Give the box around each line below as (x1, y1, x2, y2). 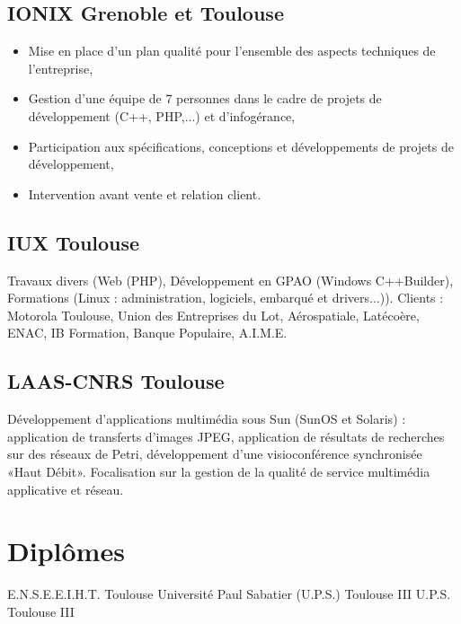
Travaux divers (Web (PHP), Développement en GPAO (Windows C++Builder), (7, 270, 454, 289)
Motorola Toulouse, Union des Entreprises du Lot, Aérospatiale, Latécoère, (7, 305, 420, 324)
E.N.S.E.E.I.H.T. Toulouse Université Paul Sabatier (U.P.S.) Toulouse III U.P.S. (7, 584, 451, 603)
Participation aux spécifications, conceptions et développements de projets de (28, 136, 454, 155)
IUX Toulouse (7, 228, 140, 256)
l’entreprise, (28, 58, 93, 77)
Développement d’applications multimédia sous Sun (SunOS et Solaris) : (7, 409, 406, 428)
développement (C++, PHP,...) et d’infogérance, (28, 106, 296, 125)
